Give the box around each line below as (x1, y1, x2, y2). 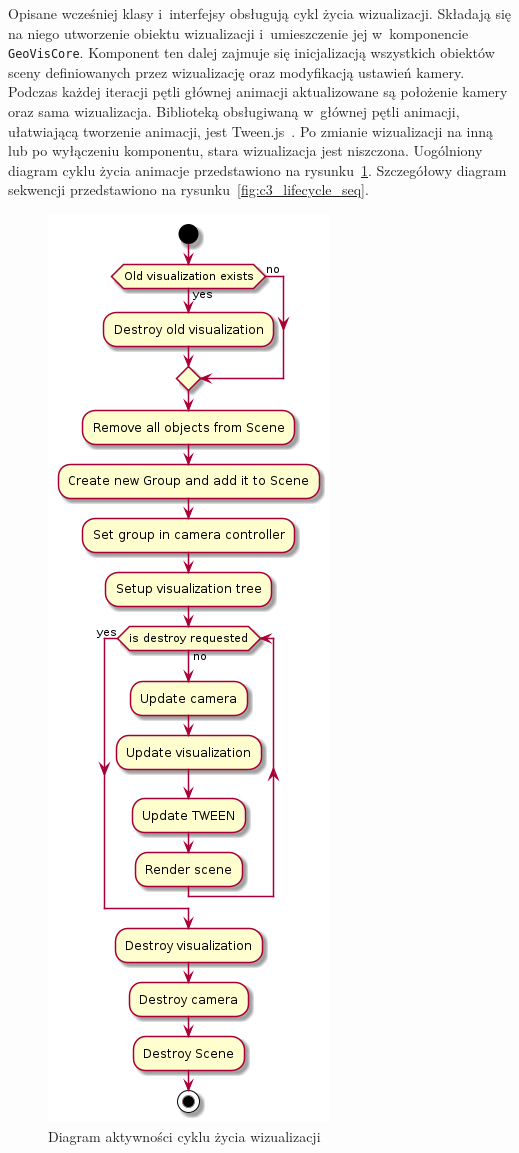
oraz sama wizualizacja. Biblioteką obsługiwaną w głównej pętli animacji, (8, 101, 460, 122)
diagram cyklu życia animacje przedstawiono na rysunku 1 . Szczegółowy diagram (8, 159, 507, 180)
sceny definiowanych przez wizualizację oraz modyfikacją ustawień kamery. (8, 61, 465, 82)
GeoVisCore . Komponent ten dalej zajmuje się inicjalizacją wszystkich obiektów (8, 42, 495, 63)
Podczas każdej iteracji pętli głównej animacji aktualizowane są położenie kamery (8, 81, 508, 102)
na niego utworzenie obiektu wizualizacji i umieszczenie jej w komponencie (8, 22, 469, 43)
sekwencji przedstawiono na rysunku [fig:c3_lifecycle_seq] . (8, 179, 369, 200)
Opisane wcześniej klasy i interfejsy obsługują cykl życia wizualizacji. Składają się (8, 3, 512, 23)
